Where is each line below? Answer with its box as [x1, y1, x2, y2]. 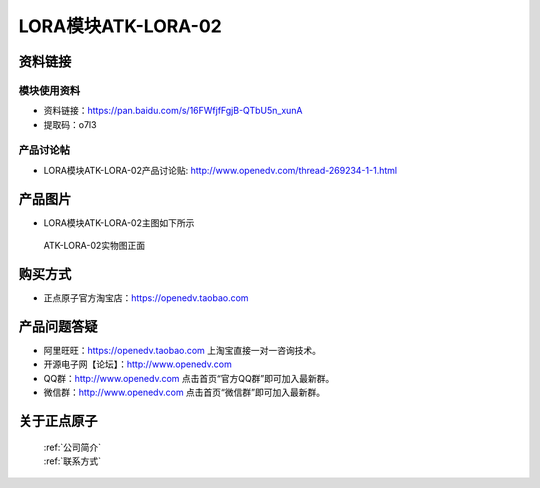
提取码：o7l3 [43, 118, 97, 130]
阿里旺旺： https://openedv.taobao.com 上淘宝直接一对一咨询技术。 [43, 344, 322, 356]
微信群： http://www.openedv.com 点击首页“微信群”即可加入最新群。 [43, 386, 325, 399]
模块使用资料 [18, 83, 81, 97]
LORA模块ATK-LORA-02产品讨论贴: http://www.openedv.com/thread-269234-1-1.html [43, 164, 398, 176]
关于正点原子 [18, 412, 98, 429]
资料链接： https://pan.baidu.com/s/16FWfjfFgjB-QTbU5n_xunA [43, 105, 303, 117]
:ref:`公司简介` [43, 441, 102, 453]
